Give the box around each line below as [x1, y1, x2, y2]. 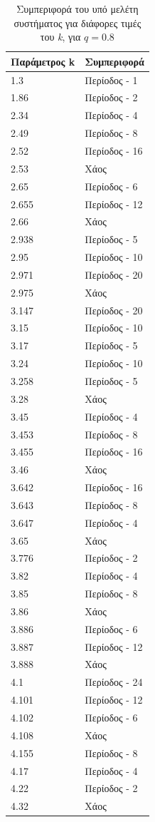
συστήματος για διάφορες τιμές [14, 15, 141, 30]
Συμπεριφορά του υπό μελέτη [16, 1, 139, 16]
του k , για [40, 29, 81, 44]
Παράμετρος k [11, 53, 75, 68]
